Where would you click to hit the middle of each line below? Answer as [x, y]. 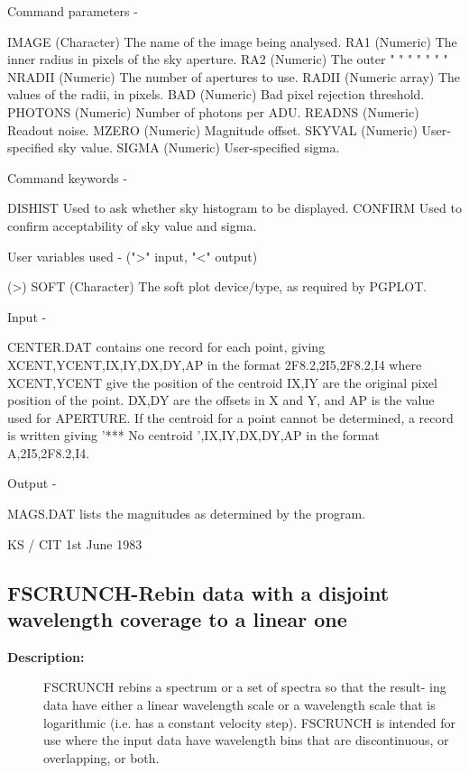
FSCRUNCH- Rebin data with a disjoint [198, 592]
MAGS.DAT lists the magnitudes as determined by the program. [186, 514]
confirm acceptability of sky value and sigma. [132, 225]
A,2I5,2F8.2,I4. [49, 452]
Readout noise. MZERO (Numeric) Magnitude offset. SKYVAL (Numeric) [212, 129]
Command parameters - [73, 11]
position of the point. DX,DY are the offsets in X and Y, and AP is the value [221, 400]
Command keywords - [68, 177]
